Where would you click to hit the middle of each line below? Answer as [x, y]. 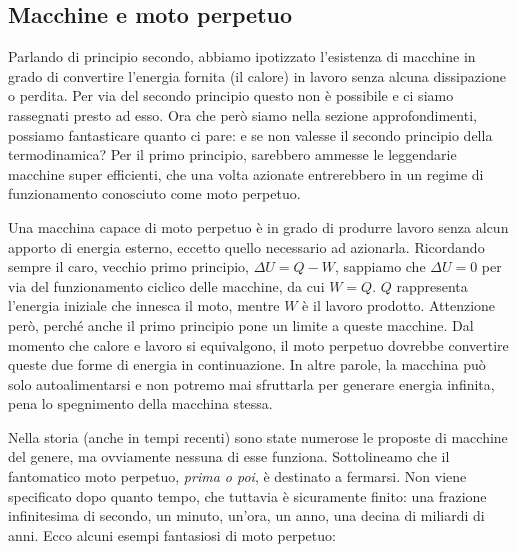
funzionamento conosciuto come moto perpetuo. [154, 193]
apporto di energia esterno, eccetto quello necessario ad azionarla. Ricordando [246, 246]
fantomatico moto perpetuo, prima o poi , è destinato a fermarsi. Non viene [237, 476]
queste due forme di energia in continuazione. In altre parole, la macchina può [247, 364]
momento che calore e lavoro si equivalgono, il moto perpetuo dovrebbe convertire [258, 344]
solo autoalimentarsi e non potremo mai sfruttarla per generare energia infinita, [251, 383]
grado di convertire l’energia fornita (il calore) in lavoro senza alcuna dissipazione [257, 75]
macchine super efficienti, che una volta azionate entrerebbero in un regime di [246, 173]
